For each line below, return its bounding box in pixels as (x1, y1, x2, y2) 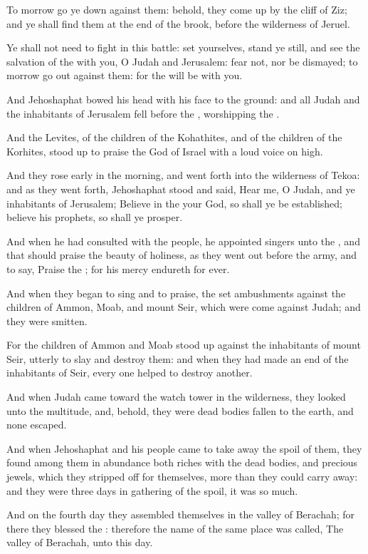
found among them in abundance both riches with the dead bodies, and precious (6, 455, 358, 470)
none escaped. (6, 417, 67, 432)
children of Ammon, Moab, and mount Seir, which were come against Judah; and (6, 299, 361, 314)
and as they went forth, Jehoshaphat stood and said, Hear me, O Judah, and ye (6, 181, 355, 196)
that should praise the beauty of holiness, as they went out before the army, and (6, 247, 357, 262)
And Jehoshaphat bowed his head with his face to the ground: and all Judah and (6, 91, 360, 106)
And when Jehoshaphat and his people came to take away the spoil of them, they (6, 441, 362, 456)
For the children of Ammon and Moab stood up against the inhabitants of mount (6, 337, 361, 352)
